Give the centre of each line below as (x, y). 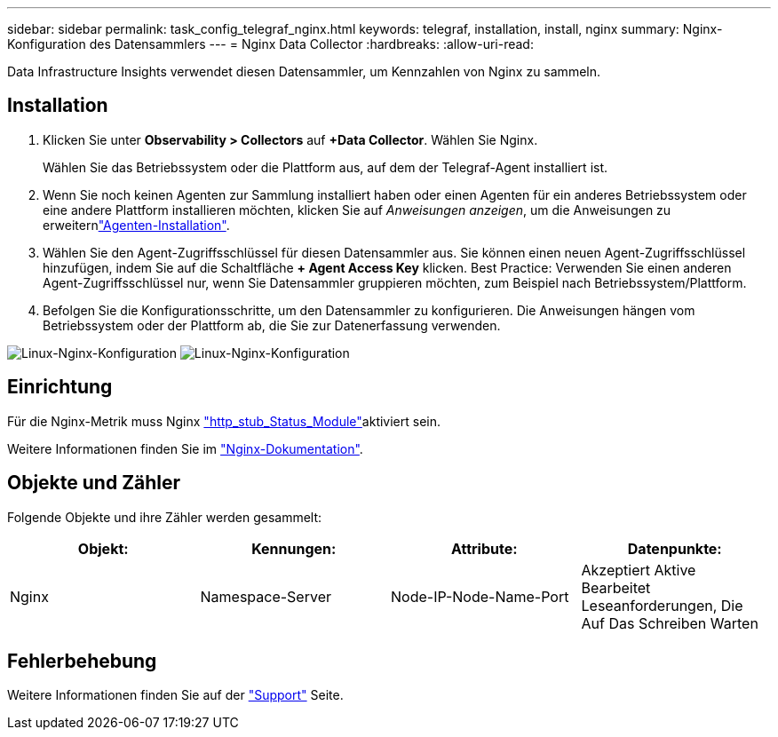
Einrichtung (60, 387)
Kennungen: (294, 548)
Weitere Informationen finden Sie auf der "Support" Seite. (175, 695)
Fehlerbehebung (82, 661)
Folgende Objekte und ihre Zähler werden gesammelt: (165, 517)
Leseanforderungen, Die (662, 605)
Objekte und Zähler (94, 483)
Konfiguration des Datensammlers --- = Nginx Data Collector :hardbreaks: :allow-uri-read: (270, 44)
